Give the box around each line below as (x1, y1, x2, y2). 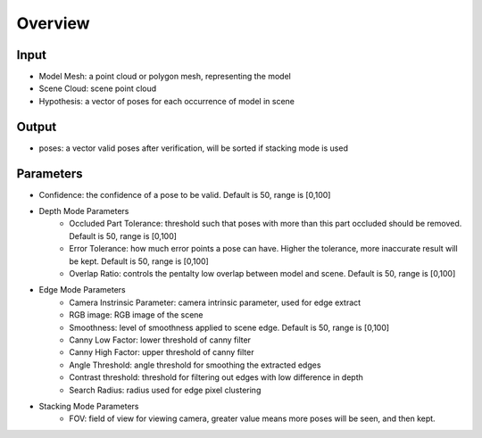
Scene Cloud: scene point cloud (38, 83, 157, 94)
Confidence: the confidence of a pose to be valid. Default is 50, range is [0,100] (38, 189, 331, 200)
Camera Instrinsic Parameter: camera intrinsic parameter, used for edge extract (69, 297, 361, 308)
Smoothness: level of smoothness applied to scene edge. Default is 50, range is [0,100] (69, 322, 390, 333)
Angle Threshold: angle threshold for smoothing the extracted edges (69, 359, 321, 370)
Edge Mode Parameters (38, 285, 127, 295)
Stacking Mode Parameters (38, 401, 139, 411)
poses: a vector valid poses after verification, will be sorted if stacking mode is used (38, 143, 348, 153)
